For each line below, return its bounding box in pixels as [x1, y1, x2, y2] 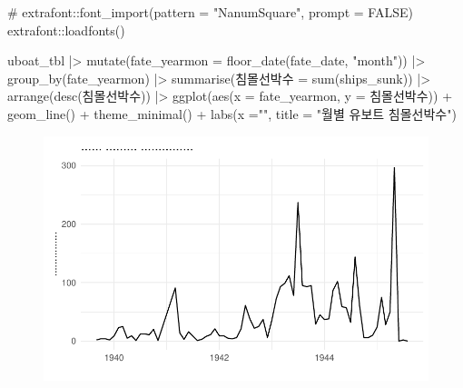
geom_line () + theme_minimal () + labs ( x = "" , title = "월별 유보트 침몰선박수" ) [7, 104, 457, 123]
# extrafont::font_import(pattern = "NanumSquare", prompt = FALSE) [7, 3, 413, 21]
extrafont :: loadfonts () [7, 20, 125, 39]
